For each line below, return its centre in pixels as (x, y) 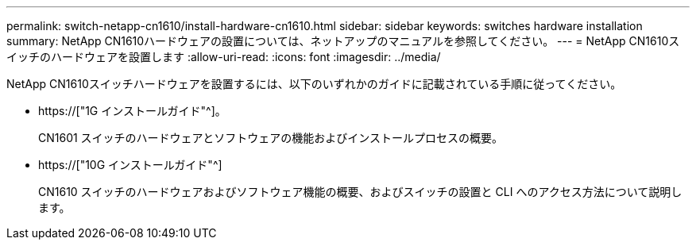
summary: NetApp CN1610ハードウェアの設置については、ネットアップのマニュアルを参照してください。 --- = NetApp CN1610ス (343, 41)
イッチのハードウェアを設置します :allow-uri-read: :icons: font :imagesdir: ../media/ (224, 57)
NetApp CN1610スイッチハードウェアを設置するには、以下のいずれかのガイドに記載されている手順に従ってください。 (314, 84)
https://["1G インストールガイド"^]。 (132, 111)
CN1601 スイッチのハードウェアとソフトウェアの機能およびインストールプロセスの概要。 (271, 138)
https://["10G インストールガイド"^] (130, 165)
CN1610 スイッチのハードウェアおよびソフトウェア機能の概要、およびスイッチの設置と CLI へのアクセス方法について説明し (360, 192)
